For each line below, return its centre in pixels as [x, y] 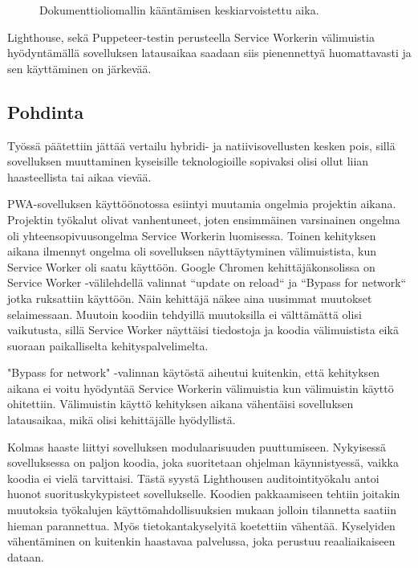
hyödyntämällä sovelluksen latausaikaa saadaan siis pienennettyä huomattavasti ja [209, 53]
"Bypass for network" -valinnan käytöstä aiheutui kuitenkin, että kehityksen [194, 372]
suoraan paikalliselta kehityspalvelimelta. [108, 345]
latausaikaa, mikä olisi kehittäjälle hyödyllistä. [122, 420]
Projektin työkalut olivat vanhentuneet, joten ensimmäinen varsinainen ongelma [204, 219]
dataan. [26, 556]
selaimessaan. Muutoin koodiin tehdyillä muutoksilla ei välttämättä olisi [185, 314]
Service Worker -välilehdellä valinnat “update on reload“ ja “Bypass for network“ [207, 282]
